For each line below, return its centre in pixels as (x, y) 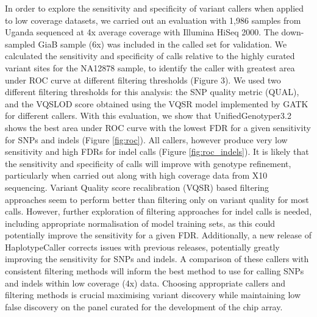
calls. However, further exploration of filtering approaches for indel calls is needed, (158, 211)
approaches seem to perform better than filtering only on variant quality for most (157, 199)
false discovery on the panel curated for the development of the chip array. (144, 306)
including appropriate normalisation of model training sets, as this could (140, 223)
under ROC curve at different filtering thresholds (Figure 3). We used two (143, 80)
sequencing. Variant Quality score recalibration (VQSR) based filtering (137, 187)
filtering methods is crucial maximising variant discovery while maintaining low (153, 295)
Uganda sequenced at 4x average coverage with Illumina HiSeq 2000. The (142, 32)
